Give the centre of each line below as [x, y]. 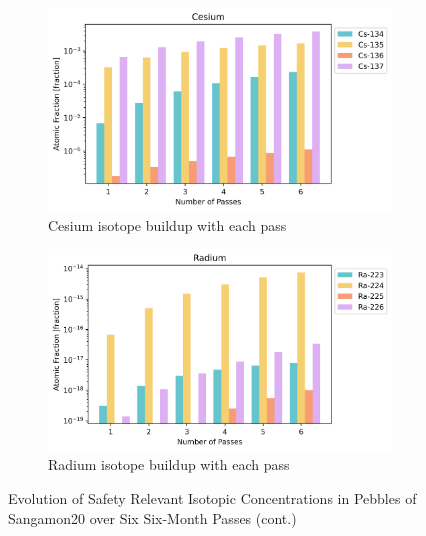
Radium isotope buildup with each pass [169, 464]
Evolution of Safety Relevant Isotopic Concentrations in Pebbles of [212, 498]
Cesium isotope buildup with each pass [167, 224]
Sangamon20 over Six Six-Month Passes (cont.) [152, 517]
